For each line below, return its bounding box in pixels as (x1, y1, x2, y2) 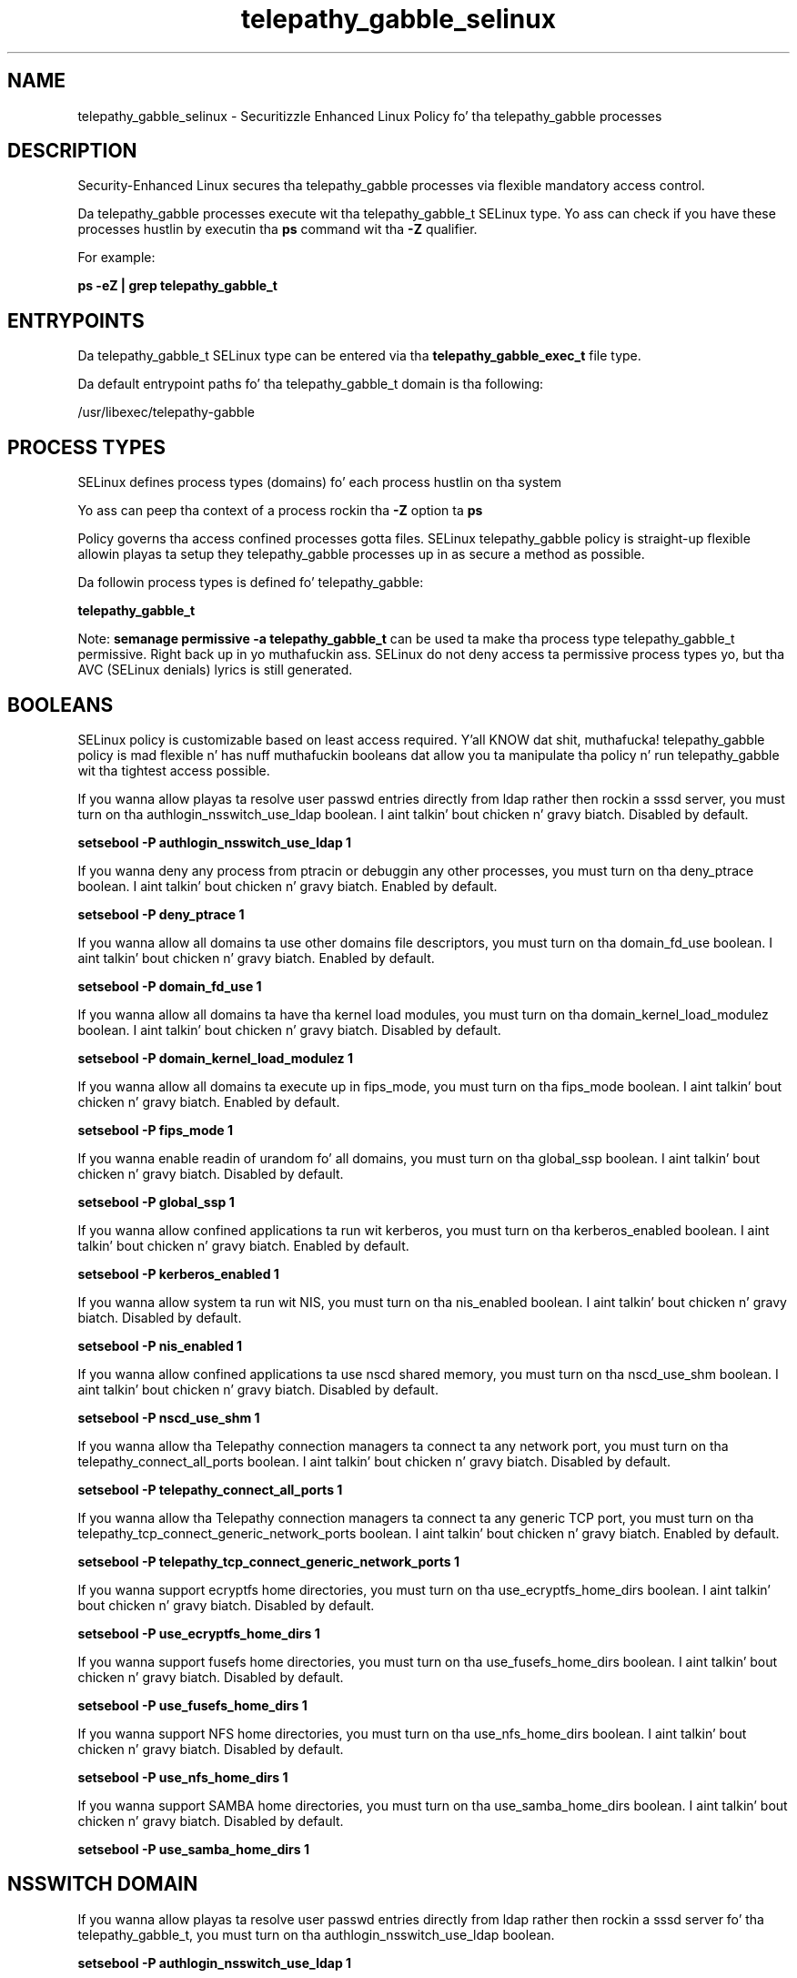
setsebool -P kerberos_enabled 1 (77, 1265, 279, 1282)
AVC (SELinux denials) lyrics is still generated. (77, 662, 353, 678)
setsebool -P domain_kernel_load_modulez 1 (77, 1050, 353, 1066)
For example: (77, 249, 156, 266)
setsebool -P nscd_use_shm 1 (77, 1409, 260, 1425)
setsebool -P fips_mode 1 (77, 1121, 233, 1138)
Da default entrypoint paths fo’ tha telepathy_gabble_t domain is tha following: (77, 376, 544, 392)
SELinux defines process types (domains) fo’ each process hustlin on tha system (77, 474, 562, 491)
